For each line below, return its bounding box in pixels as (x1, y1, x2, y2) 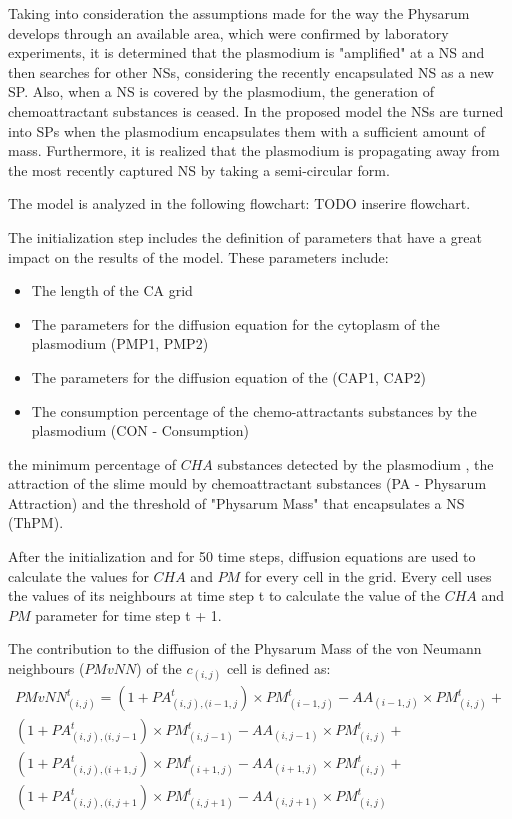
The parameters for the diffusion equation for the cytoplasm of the (31, 313, 440, 334)
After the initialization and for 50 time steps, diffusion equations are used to (8, 546, 476, 567)
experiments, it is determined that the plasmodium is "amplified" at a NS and (8, 42, 485, 63)
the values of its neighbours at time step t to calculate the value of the (8, 585, 440, 606)
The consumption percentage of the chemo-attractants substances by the (31, 400, 477, 421)
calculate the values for (8, 565, 149, 586)
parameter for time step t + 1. (35, 604, 222, 625)
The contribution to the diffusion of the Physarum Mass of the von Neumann (8, 638, 482, 659)
